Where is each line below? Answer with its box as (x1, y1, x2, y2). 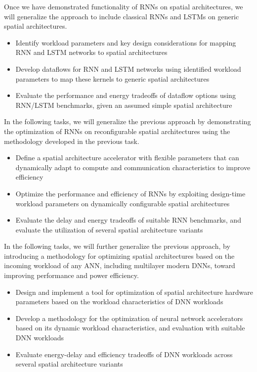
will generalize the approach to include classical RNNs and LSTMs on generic (4, 11, 239, 21)
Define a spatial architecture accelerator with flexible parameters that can (15, 152, 239, 163)
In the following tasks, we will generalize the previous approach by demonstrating (4, 116, 251, 127)
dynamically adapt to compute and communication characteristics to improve (15, 162, 251, 172)
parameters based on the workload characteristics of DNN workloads (15, 296, 223, 307)
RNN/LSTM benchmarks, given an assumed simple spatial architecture (15, 99, 232, 110)
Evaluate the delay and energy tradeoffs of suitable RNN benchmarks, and (15, 215, 241, 225)
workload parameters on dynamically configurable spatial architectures (15, 198, 230, 208)
